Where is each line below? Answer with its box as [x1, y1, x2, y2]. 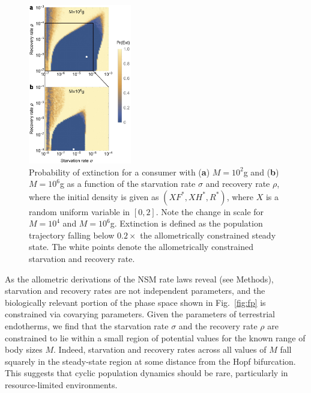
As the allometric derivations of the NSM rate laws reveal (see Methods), [5, 272, 274, 285]
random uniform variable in [29, 205, 130, 218]
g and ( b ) [243, 165, 279, 178]
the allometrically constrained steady [140, 228, 276, 241]
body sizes [5, 343, 43, 356]
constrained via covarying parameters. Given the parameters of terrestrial [5, 308, 275, 320]
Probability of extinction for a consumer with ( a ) [29, 165, 210, 178]
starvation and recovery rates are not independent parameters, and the [5, 284, 265, 297]
